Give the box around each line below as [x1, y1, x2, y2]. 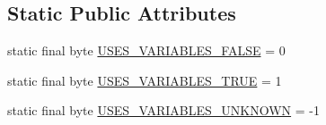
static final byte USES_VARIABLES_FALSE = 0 [7, 41, 286, 60]
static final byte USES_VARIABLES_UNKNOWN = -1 [7, 101, 320, 120]
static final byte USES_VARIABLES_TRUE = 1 [7, 71, 282, 89]
